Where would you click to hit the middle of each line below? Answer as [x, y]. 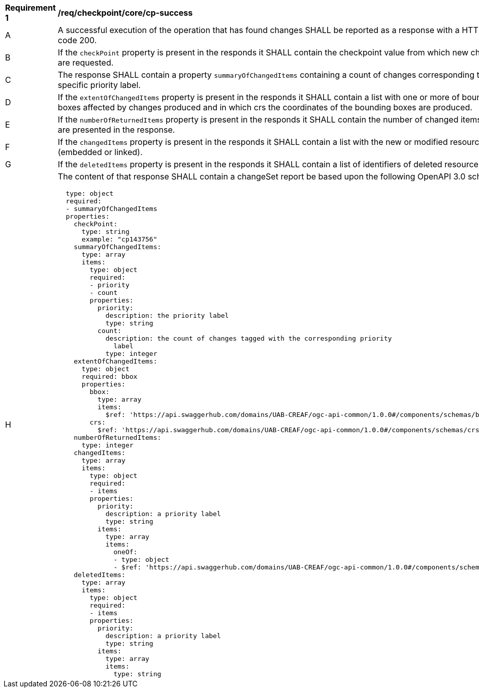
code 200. [77, 40]
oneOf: [125, 552]
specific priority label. [99, 85]
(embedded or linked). [100, 152]
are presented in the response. [116, 130]
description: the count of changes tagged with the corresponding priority [249, 338]
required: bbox [109, 377]
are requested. [86, 63]
